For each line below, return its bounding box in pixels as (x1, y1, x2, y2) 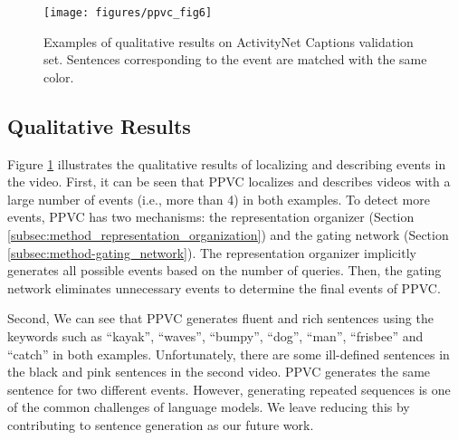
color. (43, 67, 74, 86)
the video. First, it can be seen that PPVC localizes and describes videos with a (7, 172, 451, 191)
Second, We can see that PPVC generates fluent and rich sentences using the (7, 309, 434, 328)
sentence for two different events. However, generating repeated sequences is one (7, 379, 451, 398)
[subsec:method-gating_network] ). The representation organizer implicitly (7, 243, 416, 262)
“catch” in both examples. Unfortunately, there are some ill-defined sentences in (7, 344, 450, 363)
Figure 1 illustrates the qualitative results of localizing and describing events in (7, 154, 446, 173)
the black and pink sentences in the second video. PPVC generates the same (7, 362, 431, 381)
